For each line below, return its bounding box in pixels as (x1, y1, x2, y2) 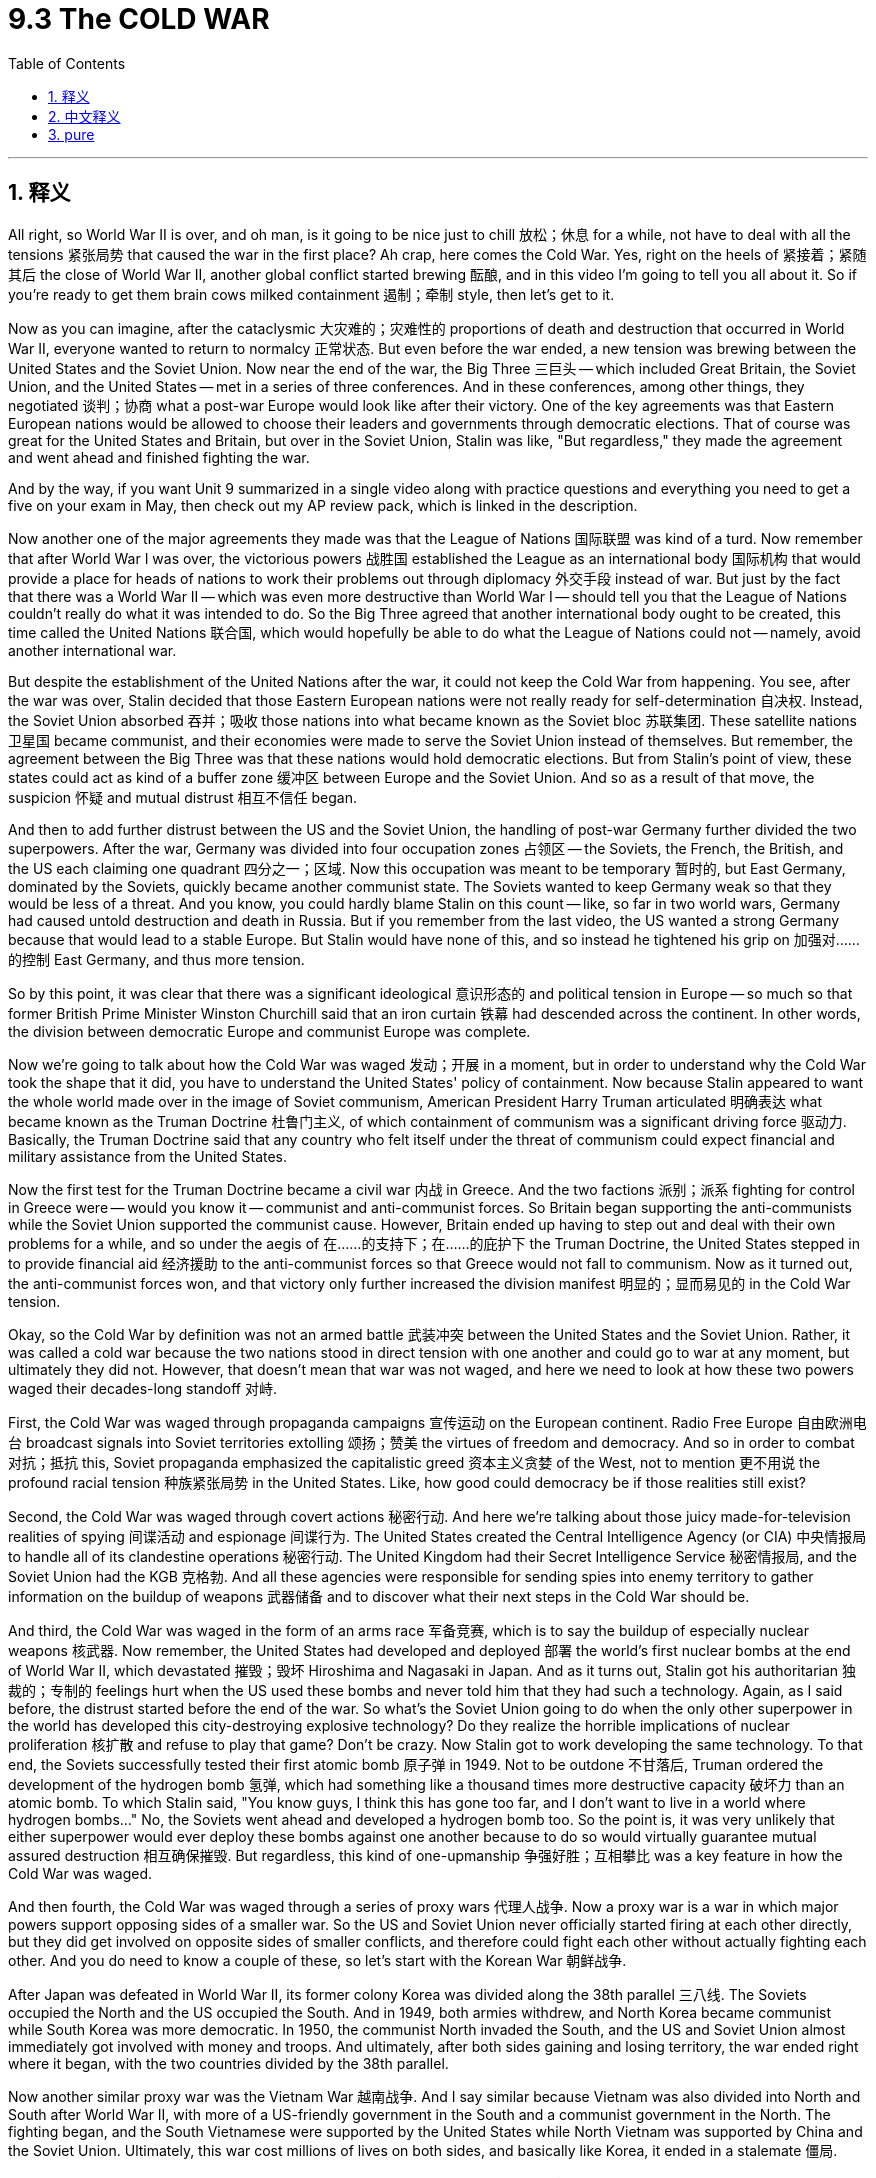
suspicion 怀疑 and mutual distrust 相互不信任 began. (8, 788, 357, 806)
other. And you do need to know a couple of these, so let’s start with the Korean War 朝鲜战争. (8, 1951, 627, 1969)
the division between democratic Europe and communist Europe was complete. (8, 1022, 531, 1040)
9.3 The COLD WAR (8, 2, 270, 36)
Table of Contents (8, 54, 126, 72)
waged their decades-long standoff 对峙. (8, 1379, 277, 1397)
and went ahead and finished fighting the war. (8, 448, 310, 466)
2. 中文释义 (48, 107, 121, 125)
